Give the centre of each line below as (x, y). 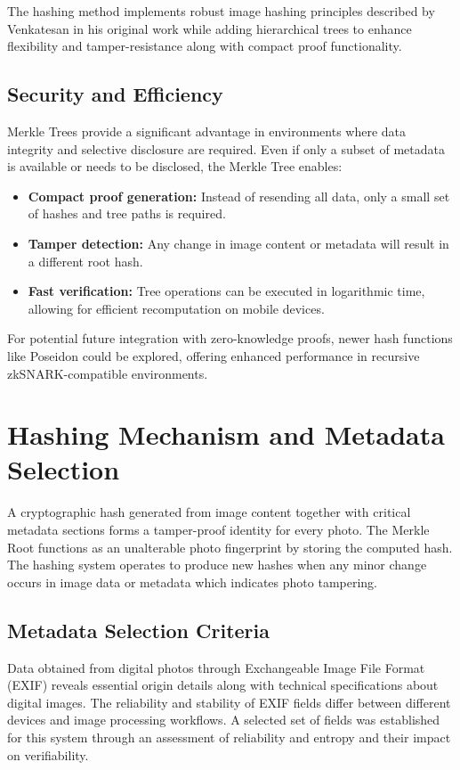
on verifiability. (48, 754)
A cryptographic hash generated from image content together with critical (209, 512)
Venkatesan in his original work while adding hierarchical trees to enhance (210, 28)
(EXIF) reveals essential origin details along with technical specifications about (223, 685)
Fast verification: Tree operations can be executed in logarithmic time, (226, 291)
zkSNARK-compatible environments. (108, 373)
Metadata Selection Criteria (139, 630)
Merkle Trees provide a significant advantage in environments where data (207, 131)
